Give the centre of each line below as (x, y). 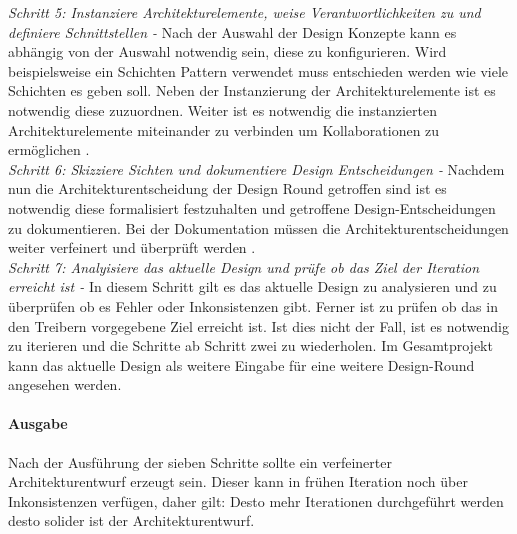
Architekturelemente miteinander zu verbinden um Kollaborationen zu (224, 129)
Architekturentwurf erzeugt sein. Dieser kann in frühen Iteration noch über (238, 481)
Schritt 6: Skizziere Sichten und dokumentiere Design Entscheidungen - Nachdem (256, 168)
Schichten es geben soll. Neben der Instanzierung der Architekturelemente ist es (252, 90)
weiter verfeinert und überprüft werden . (132, 247)
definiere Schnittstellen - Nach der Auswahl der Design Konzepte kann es (232, 31)
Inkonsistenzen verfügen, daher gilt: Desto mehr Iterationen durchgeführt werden (256, 500)
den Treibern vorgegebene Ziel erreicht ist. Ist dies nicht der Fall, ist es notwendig (258, 325)
